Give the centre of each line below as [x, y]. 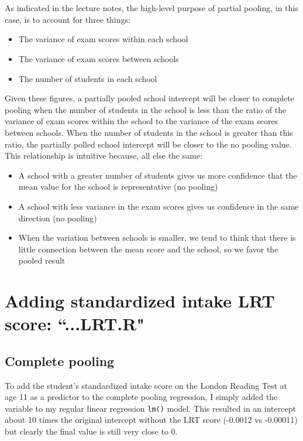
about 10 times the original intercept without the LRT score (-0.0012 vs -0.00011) [151, 420]
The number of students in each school [88, 78]
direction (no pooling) [58, 218]
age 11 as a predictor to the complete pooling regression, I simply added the [141, 397]
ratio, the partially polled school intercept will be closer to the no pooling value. [148, 144]
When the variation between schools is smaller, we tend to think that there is [157, 237]
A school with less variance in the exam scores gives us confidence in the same [159, 206]
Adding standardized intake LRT [140, 301]
